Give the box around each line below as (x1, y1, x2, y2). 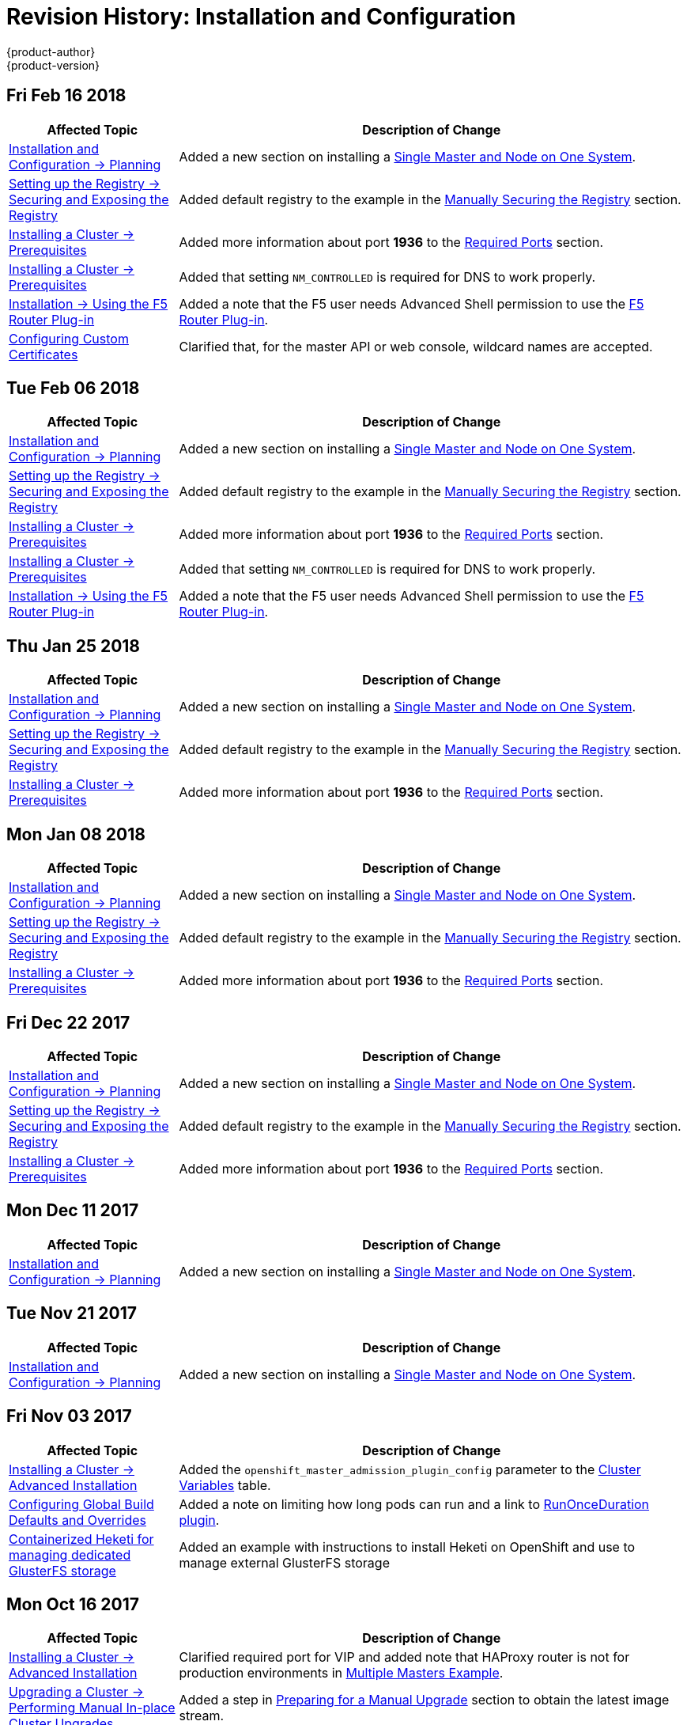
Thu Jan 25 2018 (6, 635, 141, 656)
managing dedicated (9, 1546, 131, 1563)
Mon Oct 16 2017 (6, 1594, 140, 1614)
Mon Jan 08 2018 (6, 824, 145, 844)
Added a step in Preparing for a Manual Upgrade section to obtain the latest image (179, 1692, 670, 1708)
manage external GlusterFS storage (179, 1554, 390, 1571)
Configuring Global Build (9, 1496, 154, 1512)
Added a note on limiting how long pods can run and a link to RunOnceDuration (179, 1496, 650, 1512)
